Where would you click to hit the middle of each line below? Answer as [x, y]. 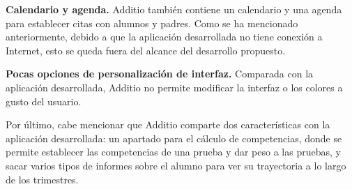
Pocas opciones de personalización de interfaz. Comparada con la [160, 74]
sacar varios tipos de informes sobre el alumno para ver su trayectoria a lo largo [176, 165]
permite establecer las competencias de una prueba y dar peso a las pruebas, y [173, 152]
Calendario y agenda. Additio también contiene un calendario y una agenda [174, 9]
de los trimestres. [42, 179]
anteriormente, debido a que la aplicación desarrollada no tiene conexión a [164, 37]
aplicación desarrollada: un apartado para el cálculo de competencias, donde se [174, 138]
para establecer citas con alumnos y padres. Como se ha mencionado [152, 23]
